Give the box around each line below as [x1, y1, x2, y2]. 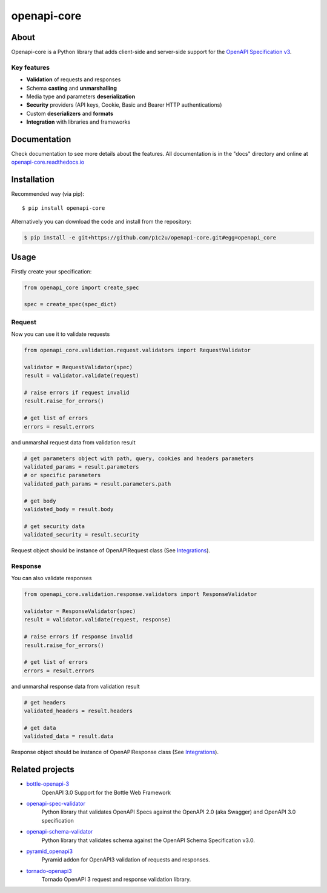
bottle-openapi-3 [26, 780, 70, 788]
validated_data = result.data [24, 733, 114, 740]
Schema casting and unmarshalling [26, 84, 117, 92]
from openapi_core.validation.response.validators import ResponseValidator [24, 591, 257, 598]
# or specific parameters [24, 472, 101, 479]
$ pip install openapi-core [22, 204, 105, 212]
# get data [24, 724, 56, 731]
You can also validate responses [11, 575, 92, 582]
